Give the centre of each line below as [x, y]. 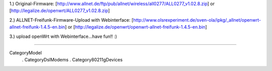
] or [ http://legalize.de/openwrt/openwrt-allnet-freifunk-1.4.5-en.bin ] [136, 27]
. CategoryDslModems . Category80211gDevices [72, 60]
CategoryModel [26, 52]
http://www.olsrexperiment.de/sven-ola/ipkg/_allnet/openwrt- [197, 20]
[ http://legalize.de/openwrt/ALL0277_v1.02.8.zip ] [60, 11]
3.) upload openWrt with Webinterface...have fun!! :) [63, 36]
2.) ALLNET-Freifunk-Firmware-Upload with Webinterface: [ [71, 20]
